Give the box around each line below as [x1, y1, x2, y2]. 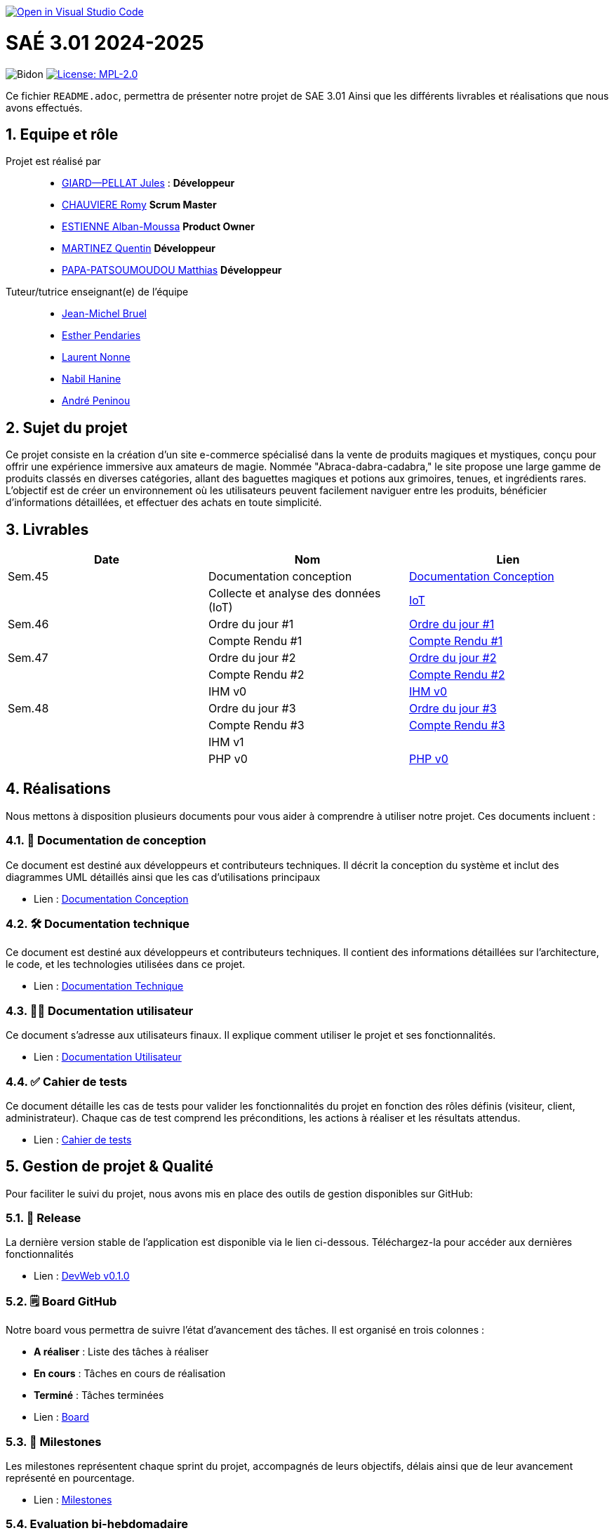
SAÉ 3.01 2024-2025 [6, 30, 204, 55]
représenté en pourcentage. [6, 1471, 135, 1484]
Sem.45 [8, 569, 49, 584]
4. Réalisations [6, 780, 111, 798]
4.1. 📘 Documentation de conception [6, 833, 206, 848]
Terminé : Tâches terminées [34, 1389, 164, 1402]
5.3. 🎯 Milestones [6, 1434, 102, 1449]
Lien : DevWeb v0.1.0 [34, 1270, 130, 1282]
